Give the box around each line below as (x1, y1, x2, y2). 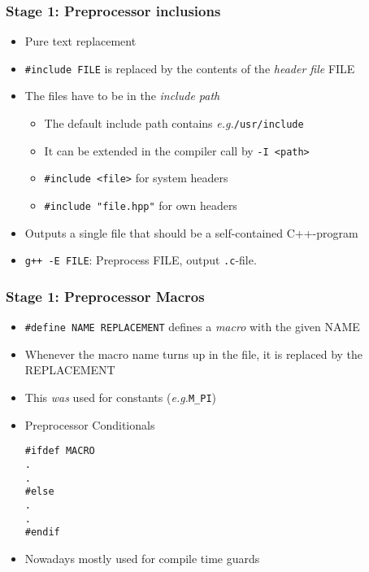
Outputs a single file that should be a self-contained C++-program (24, 224, 358, 241)
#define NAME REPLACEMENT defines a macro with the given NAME (24, 318, 360, 335)
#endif (24, 526, 60, 539)
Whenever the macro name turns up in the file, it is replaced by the (24, 345, 363, 362)
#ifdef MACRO (24, 445, 95, 457)
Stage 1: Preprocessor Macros (6, 286, 205, 306)
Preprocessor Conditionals (24, 416, 155, 433)
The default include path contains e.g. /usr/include (44, 115, 304, 132)
